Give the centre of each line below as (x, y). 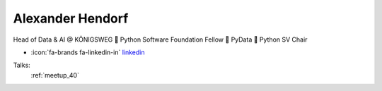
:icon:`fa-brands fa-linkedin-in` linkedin (88, 52)
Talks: (22, 65)
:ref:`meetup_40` (55, 75)
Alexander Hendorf (71, 18)
